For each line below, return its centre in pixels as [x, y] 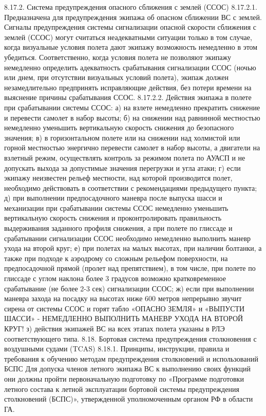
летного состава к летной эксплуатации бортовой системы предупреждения [122, 389]
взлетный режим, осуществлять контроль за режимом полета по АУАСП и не [125, 157]
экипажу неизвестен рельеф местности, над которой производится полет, [118, 178]
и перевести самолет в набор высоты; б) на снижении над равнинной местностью [132, 117]
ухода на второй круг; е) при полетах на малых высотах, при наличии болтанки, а [133, 248]
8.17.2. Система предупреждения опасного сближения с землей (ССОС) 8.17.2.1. [131, 7]
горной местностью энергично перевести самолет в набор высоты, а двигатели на [132, 147]
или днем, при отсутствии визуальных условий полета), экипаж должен [116, 77]
